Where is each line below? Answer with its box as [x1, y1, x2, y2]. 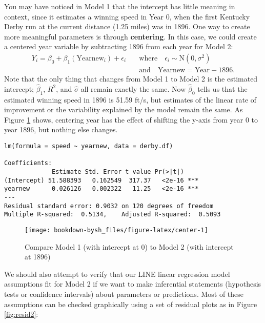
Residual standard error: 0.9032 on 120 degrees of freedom [4, 202, 214, 210]
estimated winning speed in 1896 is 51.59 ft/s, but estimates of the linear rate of [4, 94, 257, 105]
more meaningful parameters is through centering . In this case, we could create [4, 31, 257, 42]
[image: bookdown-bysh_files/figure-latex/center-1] [25, 226, 208, 234]
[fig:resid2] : [4, 309, 38, 319]
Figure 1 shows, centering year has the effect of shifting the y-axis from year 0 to [4, 114, 258, 125]
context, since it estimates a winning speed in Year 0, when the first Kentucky [4, 11, 250, 22]
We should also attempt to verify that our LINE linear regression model [4, 268, 230, 279]
